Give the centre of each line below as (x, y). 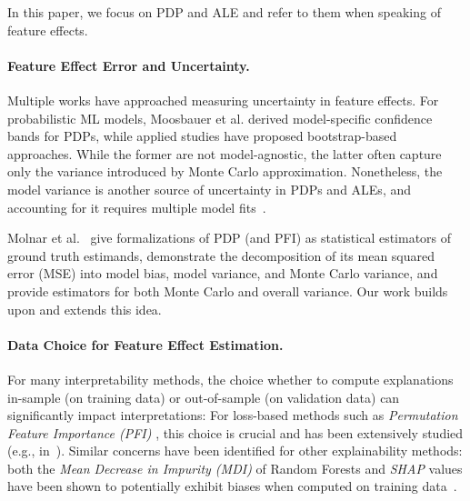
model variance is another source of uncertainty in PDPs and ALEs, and (210, 189)
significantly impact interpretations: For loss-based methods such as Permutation (233, 415)
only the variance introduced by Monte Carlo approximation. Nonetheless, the (225, 171)
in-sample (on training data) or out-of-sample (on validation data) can (204, 397)
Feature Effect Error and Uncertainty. (129, 65)
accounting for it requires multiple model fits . (137, 207)
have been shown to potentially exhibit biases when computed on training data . (232, 486)
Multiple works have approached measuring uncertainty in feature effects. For (223, 100)
